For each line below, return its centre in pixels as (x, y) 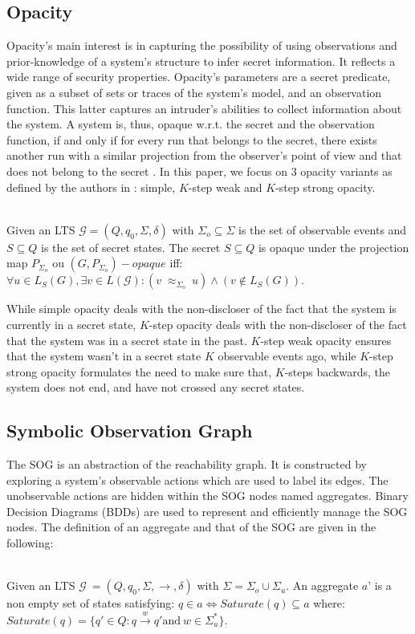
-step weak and (225, 187)
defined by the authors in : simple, (91, 187)
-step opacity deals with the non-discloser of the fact (278, 324)
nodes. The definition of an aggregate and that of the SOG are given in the (191, 527)
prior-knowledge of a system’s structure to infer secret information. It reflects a (201, 61)
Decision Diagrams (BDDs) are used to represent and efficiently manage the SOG (207, 511)
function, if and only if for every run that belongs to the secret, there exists (192, 139)
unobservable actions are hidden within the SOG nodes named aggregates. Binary (207, 496)
